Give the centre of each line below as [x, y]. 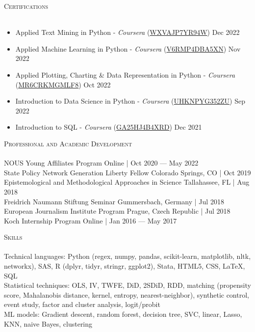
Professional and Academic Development [68, 143]
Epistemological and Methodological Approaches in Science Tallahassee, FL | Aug [127, 182]
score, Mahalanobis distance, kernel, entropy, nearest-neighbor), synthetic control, [127, 294]
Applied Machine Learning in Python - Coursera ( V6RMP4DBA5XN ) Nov [128, 48]
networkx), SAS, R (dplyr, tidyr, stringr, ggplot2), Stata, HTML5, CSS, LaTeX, [125, 266]
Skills [13, 237]
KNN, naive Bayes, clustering [48, 323]
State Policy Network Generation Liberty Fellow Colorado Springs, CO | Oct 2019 [127, 172]
